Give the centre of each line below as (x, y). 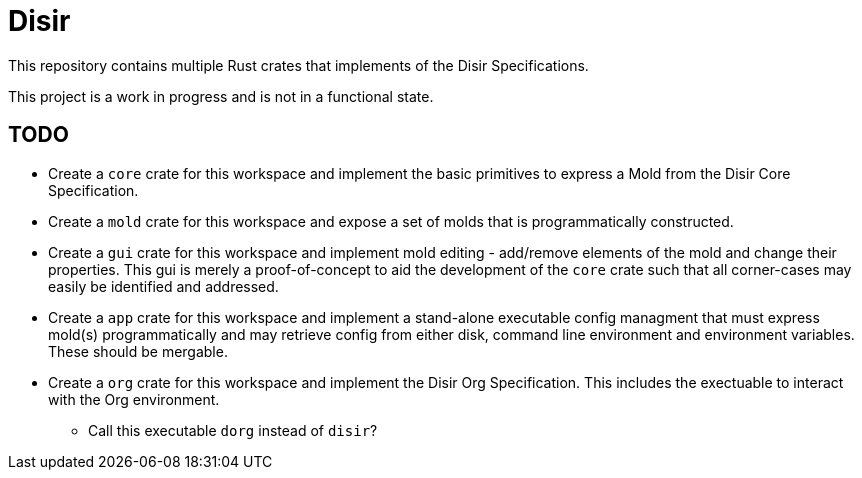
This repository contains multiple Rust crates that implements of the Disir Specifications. (298, 65)
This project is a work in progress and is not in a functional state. (221, 96)
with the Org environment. (134, 399)
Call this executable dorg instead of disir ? (233, 430)
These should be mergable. (138, 351)
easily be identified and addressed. (163, 286)
